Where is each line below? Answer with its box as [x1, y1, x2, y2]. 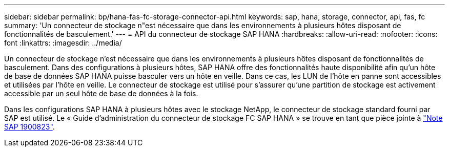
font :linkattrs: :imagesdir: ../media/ [4, 38, 122, 47]
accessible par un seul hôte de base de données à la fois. [4, 89, 198, 98]
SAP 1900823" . [4, 122, 55, 131]
